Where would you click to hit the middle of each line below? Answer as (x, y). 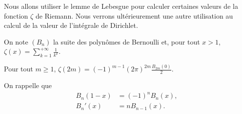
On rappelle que (28, 85)
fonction (16, 15)
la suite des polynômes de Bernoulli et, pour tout (126, 41)
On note (16, 41)
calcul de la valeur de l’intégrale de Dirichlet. (71, 25)
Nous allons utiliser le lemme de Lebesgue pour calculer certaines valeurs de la (121, 6)
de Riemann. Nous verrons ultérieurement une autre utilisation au (134, 15)
